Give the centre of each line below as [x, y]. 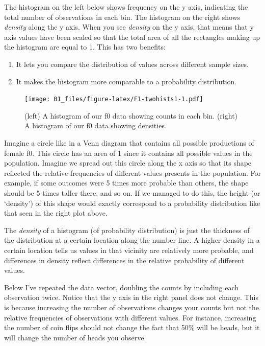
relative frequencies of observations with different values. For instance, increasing [130, 317]
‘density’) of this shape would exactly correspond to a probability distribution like [132, 203]
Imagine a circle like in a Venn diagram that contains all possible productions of [129, 143]
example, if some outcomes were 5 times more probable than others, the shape [126, 183]
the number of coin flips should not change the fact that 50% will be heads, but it [132, 327]
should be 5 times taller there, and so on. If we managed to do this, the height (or [132, 192]
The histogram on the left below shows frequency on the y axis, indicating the [126, 7]
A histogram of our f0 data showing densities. [96, 125]
